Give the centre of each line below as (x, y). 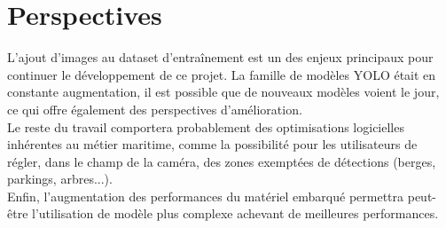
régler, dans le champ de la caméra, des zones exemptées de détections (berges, (222, 161)
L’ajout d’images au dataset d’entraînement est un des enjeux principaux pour (220, 57)
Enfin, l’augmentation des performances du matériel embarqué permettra (206, 196)
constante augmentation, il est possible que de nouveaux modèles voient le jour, (223, 92)
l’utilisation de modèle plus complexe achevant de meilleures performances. (235, 213)
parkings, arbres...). (60, 179)
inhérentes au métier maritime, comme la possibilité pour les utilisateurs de (212, 144)
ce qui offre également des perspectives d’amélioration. (155, 109)
